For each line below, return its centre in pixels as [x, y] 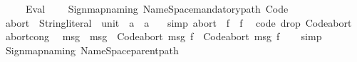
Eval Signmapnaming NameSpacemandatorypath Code [157, 8]
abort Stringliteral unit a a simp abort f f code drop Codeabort [178, 22]
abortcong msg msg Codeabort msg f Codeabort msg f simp [164, 36]
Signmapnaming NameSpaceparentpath [92, 50]
